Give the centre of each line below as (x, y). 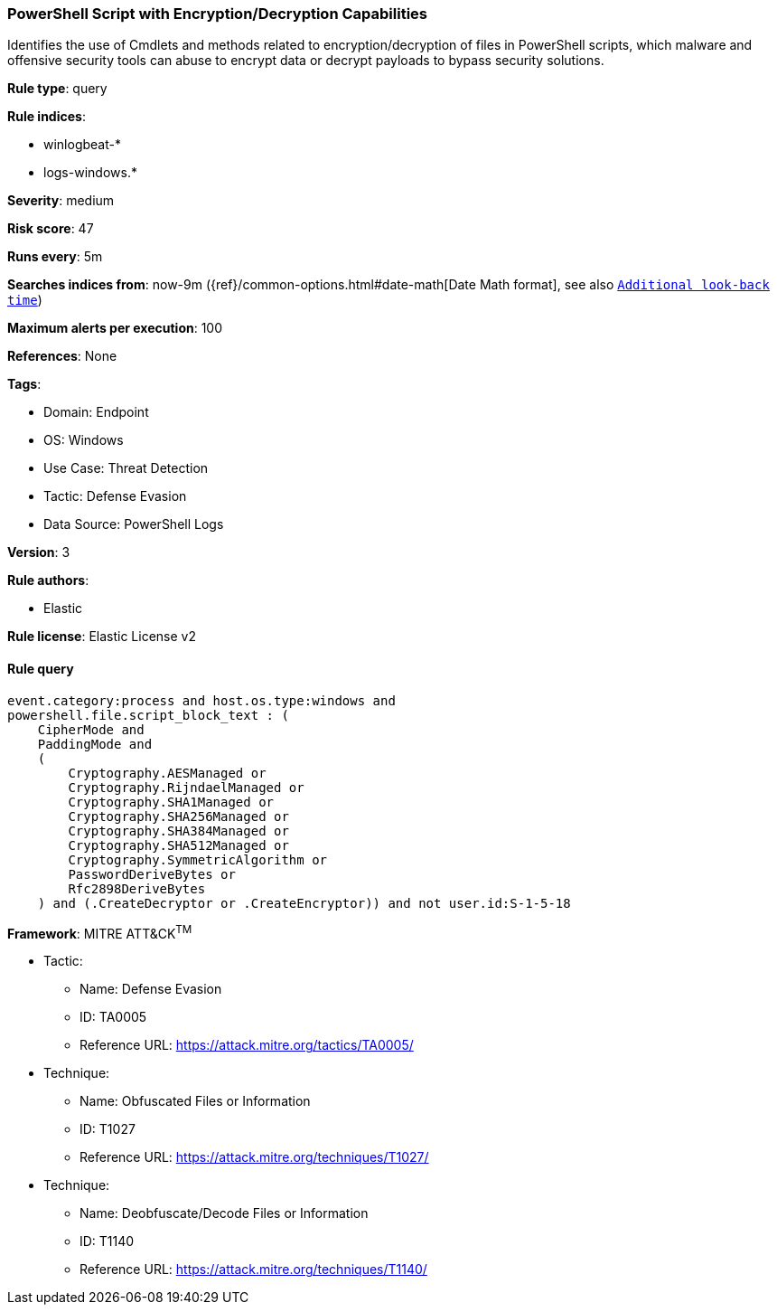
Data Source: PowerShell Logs (134, 524)
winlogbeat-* (82, 145)
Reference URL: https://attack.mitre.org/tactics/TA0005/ (247, 1045)
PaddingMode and (95, 744)
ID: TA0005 (113, 1017)
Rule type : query (57, 89)
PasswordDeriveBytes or (152, 874)
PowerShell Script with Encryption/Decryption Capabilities (217, 14)
